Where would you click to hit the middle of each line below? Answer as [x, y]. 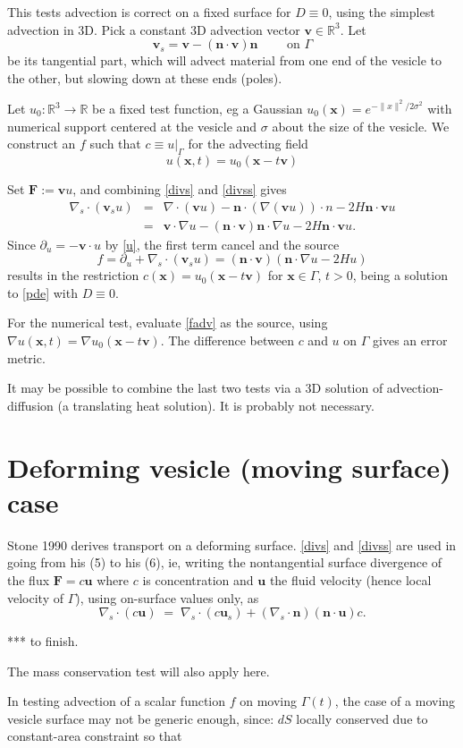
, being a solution [400, 275]
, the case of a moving [395, 701]
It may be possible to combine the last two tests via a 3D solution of [195, 388]
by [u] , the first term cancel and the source [222, 244]
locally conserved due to [362, 718]
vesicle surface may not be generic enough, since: [141, 718]
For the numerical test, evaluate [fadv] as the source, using [168, 323]
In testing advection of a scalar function [117, 701]
